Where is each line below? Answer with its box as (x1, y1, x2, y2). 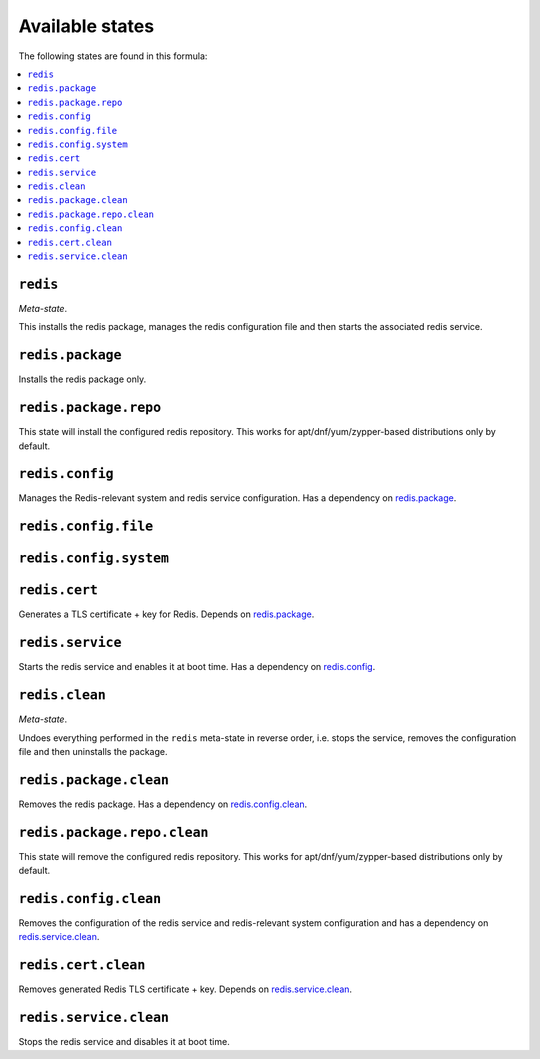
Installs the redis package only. (18, 373, 147, 385)
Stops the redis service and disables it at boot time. (18, 1036, 230, 1048)
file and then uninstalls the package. (18, 745, 169, 757)
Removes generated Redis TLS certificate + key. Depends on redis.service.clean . (18, 983, 353, 995)
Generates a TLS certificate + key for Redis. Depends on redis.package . (18, 608, 315, 620)
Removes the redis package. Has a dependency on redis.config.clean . (18, 798, 308, 810)
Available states (18, 15, 155, 37)
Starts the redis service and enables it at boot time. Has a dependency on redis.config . (18, 661, 376, 673)
